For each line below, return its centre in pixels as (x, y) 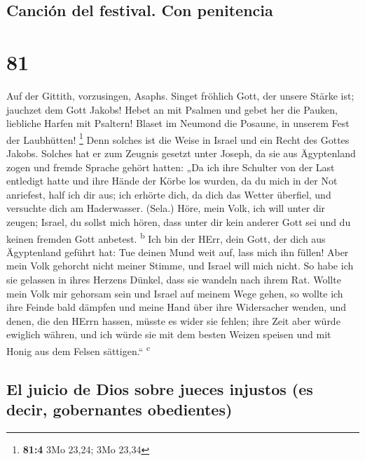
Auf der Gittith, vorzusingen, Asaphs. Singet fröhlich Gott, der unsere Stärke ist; (180, 95)
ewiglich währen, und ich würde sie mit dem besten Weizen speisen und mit (169, 334)
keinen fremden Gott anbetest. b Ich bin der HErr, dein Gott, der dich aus (166, 237)
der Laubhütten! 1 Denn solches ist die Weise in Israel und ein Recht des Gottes (178, 138)
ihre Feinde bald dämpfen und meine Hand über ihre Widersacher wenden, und (177, 307)
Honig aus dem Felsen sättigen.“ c (78, 349)
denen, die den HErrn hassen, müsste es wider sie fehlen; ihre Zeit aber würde (173, 320)
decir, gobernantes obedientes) (119, 409)
